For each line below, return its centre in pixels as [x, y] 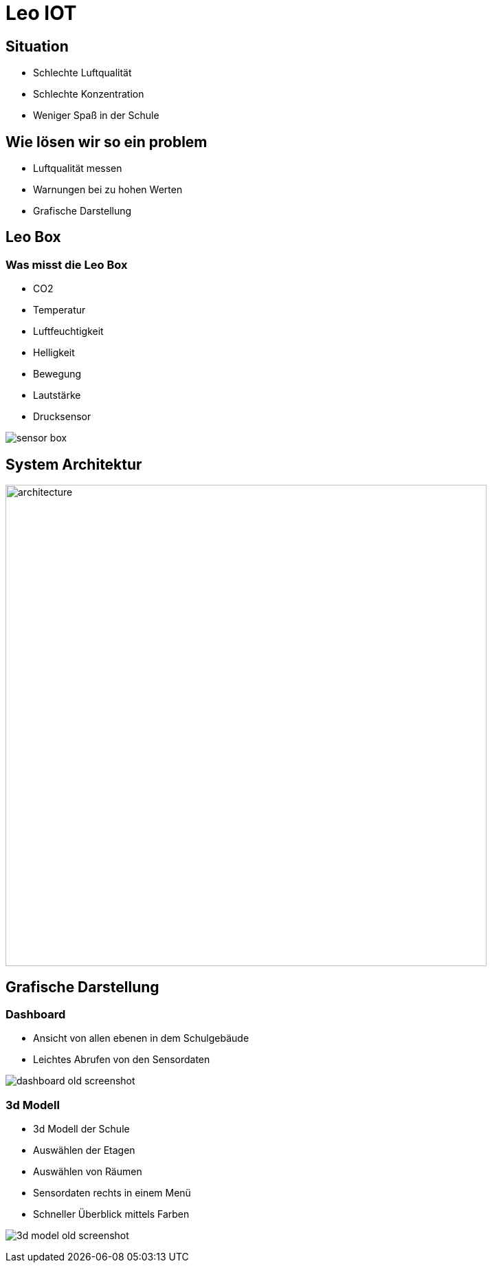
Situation [37, 46]
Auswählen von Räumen [88, 1172]
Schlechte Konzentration [89, 94]
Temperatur [59, 310]
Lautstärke [57, 395]
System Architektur [74, 464]
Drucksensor [62, 417]
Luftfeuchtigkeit [68, 331]
